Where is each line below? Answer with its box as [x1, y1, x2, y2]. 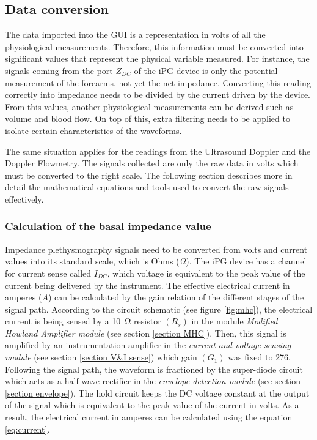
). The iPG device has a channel [186, 255, 307, 267]
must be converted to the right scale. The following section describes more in [5, 168, 293, 181]
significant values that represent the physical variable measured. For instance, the [5, 52, 310, 65]
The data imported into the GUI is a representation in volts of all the [5, 28, 266, 41]
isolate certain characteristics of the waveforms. [5, 124, 182, 136]
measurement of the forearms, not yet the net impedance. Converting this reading [5, 76, 311, 89]
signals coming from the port [5, 64, 113, 76]
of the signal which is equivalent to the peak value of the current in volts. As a [5, 398, 299, 411]
